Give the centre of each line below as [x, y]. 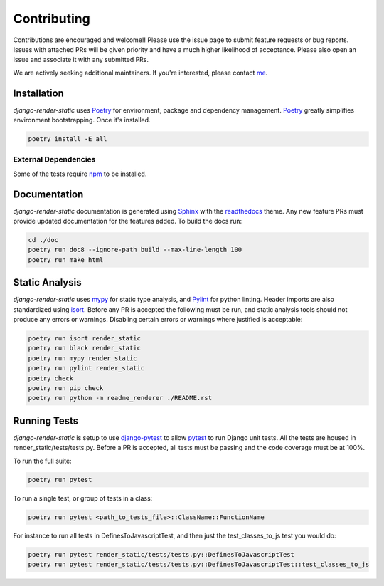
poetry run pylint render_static [86, 368]
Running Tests [46, 420]
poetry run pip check [66, 388]
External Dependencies [54, 159]
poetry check [51, 378]
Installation [38, 93]
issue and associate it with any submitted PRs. [81, 60]
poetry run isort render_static [85, 339]
